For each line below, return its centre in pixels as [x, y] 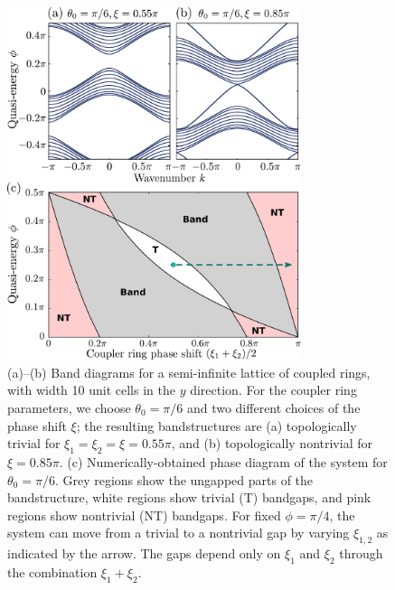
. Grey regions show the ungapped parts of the [184, 479]
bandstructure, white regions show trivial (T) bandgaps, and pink [189, 497]
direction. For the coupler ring [273, 390]
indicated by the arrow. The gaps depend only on [144, 553]
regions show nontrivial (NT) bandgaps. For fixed [144, 515]
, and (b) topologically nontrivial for [272, 443]
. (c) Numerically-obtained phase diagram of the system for [223, 461]
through [361, 553]
